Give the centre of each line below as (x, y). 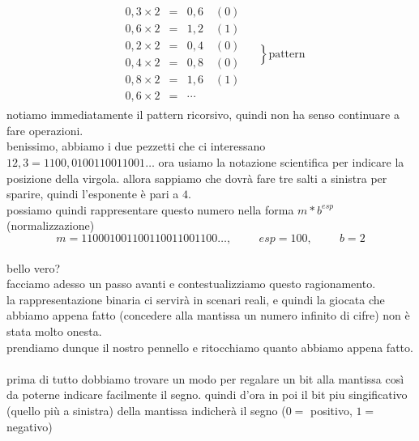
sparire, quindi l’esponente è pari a (93, 194)
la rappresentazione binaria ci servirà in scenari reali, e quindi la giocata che (196, 299)
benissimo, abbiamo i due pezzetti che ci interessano (136, 146)
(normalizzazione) (51, 225)
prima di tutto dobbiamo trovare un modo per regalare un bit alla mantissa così (205, 378)
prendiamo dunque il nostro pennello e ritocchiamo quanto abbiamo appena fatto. (210, 347)
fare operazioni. (45, 130)
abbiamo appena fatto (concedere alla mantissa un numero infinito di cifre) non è (208, 315)
